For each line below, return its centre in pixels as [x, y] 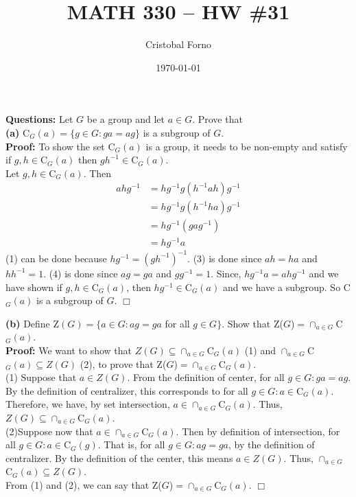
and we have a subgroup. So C [286, 287]
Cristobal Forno [178, 44]
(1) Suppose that [41, 377]
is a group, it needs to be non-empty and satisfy [247, 146]
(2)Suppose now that [49, 431]
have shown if [34, 287]
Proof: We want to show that [69, 350]
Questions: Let [39, 119]
